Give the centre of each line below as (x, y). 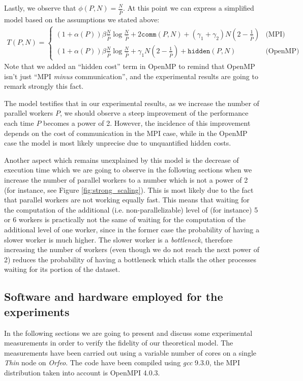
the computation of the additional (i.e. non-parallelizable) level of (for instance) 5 (131, 209)
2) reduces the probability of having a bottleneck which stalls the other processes (130, 259)
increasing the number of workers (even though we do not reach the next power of (132, 249)
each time (19, 123)
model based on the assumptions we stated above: (82, 19)
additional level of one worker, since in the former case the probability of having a (132, 229)
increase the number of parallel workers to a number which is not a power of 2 (126, 180)
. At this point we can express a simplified (189, 8)
